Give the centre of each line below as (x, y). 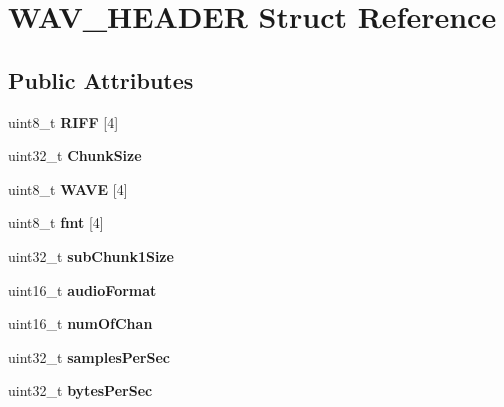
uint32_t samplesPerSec (89, 356)
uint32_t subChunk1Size (91, 255)
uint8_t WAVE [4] (68, 188)
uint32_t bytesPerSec (80, 390)
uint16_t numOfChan (80, 323)
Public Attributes (101, 79)
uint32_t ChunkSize (75, 155)
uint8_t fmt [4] (56, 222)
